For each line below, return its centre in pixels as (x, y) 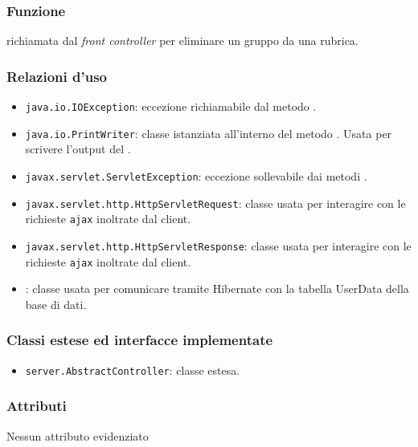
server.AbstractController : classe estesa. (133, 370)
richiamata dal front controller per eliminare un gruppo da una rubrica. (182, 41)
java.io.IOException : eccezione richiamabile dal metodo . (171, 106)
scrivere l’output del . (78, 149)
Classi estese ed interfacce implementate (140, 340)
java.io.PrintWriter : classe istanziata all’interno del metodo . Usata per (209, 133)
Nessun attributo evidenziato (78, 435)
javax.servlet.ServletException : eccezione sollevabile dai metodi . (196, 175)
